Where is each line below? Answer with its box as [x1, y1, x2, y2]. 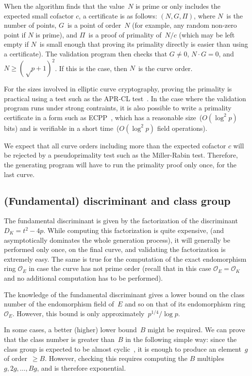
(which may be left [179, 29, 235, 39]
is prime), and [35, 29, 77, 39]
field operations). [157, 123, 207, 133]
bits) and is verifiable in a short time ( [4, 123, 119, 133]
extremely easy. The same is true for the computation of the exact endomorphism [4, 253, 247, 264]
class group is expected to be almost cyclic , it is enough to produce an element [4, 343, 241, 354]
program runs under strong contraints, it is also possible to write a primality [4, 103, 232, 113]
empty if [4, 39, 29, 49]
